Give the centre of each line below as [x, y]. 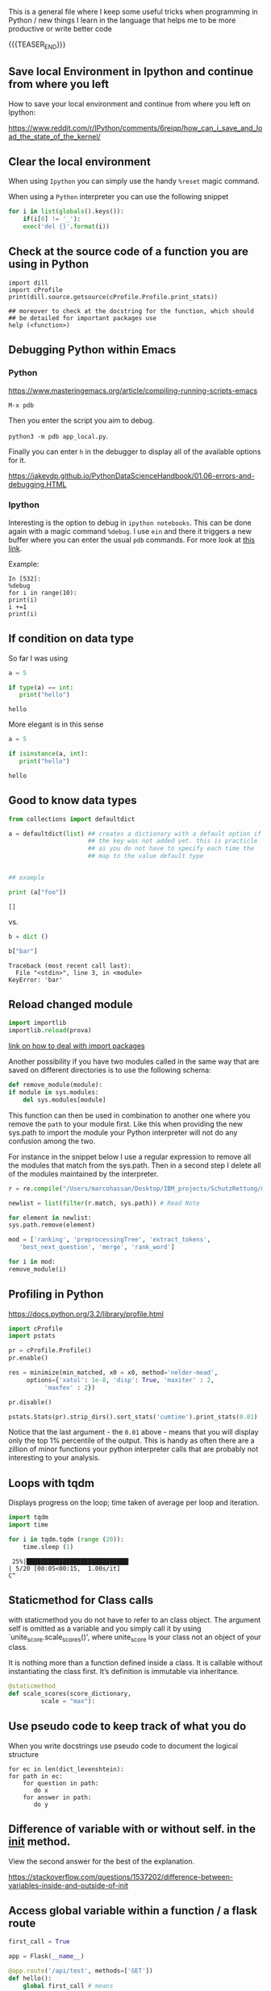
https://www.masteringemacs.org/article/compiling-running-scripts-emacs [133, 390]
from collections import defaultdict [72, 819]
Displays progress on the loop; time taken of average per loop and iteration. [134, 1502]
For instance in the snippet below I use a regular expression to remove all [130, 1156]
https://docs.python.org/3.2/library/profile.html [86, 1314]
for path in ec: [35, 1776]
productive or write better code [60, 29]
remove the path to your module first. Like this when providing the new [126, 1123]
